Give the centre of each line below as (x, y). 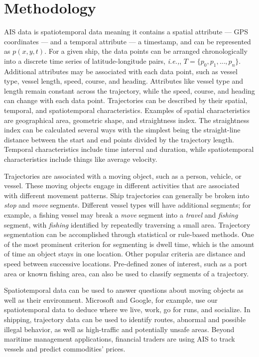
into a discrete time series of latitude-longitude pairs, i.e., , (93, 60)
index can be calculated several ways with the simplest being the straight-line (122, 130)
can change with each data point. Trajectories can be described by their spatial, (126, 100)
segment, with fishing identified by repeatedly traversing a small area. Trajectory (127, 224)
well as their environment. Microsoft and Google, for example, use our (111, 299)
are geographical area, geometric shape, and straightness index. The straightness (127, 120)
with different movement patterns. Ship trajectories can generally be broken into (127, 195)
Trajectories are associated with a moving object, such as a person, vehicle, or (123, 176)
